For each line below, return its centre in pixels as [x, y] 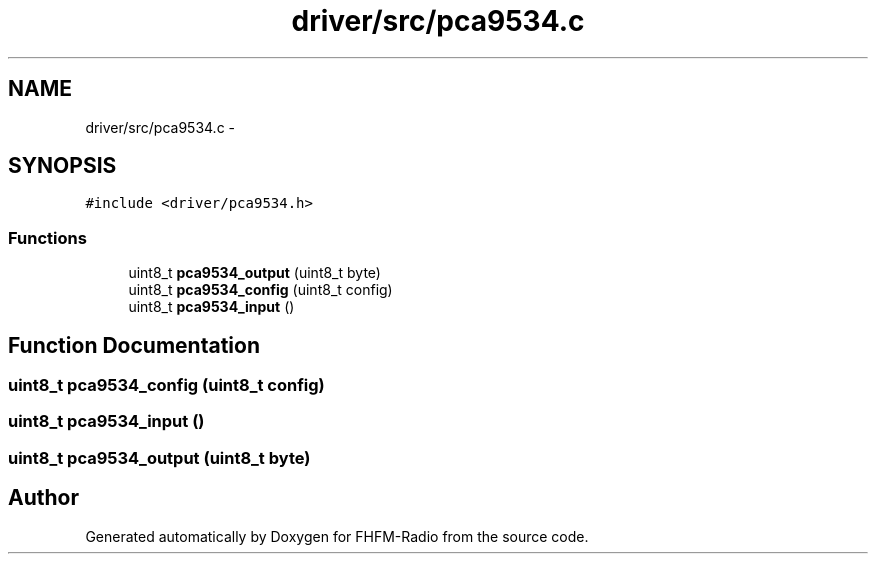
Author [43, 498]
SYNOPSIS [62, 166]
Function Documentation [134, 345]
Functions [47, 237]
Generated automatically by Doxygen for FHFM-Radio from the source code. [337, 536]
